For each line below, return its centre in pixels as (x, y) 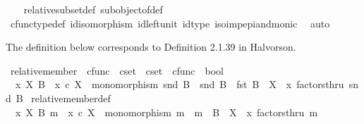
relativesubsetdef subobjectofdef (93, 9)
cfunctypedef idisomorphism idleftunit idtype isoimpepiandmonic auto (170, 23)
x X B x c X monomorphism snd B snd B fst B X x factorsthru (180, 84)
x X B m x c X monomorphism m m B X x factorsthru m (166, 112)
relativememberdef (71, 98)
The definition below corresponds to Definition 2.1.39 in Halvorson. (151, 47)
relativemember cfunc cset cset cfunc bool (117, 70)
